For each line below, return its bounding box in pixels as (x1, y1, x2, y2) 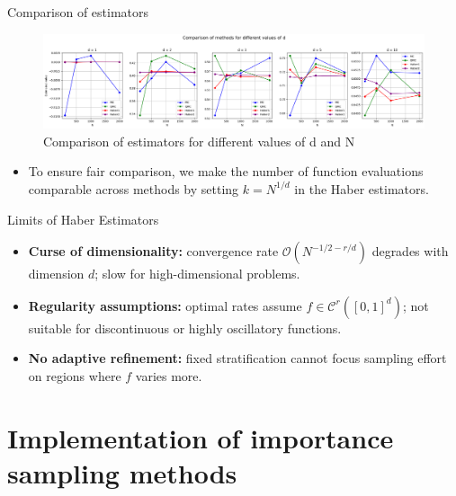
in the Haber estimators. (294, 179, 429, 198)
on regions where (28, 366, 121, 385)
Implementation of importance (7, 419, 394, 456)
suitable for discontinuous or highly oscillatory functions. (28, 318, 342, 337)
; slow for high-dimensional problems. (94, 264, 300, 283)
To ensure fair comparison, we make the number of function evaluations (28, 162, 424, 181)
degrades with (371, 242, 449, 261)
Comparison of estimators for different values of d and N (43, 131, 355, 150)
